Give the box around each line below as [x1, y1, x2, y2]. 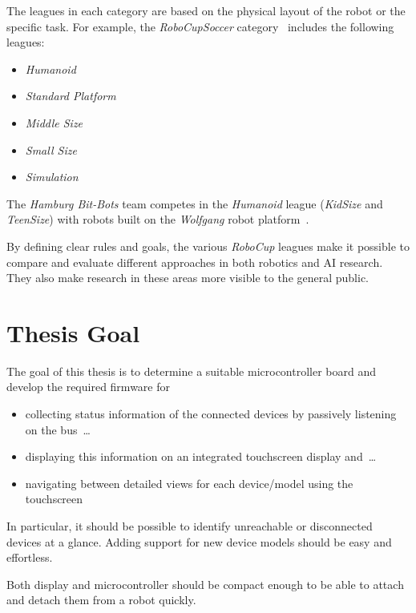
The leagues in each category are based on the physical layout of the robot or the [6, 2, 406, 18]
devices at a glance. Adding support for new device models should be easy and [6, 533, 392, 550]
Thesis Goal [6, 316, 140, 349]
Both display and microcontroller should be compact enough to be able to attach [6, 575, 404, 592]
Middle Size [25, 114, 83, 131]
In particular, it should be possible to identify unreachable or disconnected [6, 518, 373, 534]
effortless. [6, 549, 53, 566]
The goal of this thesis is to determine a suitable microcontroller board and [6, 362, 377, 379]
